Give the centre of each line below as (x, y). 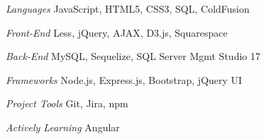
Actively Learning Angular (63, 127)
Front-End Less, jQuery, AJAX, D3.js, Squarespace (117, 32)
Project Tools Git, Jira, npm (67, 103)
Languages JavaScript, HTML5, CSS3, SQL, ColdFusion (128, 8)
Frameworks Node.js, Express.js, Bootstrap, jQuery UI (124, 79)
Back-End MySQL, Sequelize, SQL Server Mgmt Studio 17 (133, 56)
